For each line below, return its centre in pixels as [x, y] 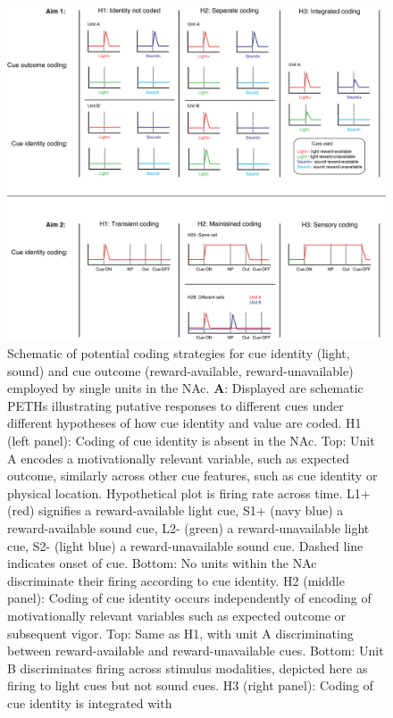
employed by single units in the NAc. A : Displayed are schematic [185, 388]
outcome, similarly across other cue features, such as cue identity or [192, 476]
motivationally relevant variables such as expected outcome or [177, 615]
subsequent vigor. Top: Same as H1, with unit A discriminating [180, 633]
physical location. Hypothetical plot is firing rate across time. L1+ [189, 493]
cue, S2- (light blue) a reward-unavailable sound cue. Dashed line [185, 545]
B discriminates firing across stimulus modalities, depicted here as [188, 668]
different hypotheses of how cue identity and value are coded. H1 [184, 423]
